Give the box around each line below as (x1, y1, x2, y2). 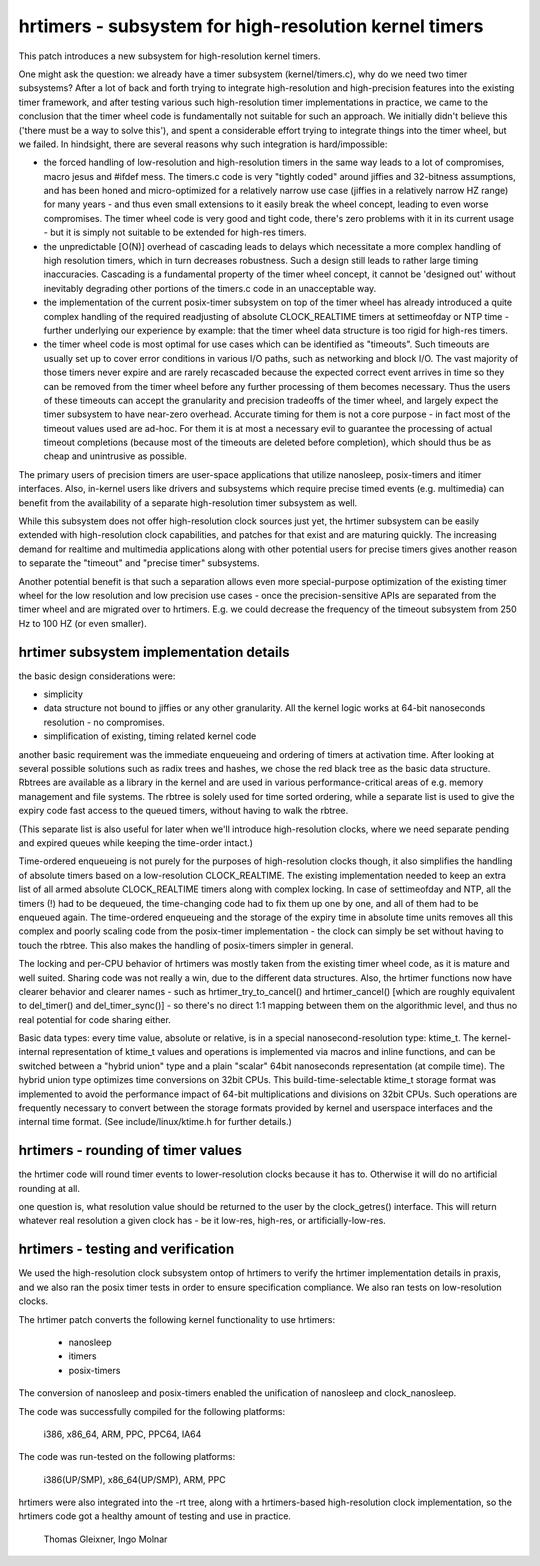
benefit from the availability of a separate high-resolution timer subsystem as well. (18, 496, 358, 509)
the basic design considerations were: (18, 670, 176, 682)
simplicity (43, 688, 84, 700)
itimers (68, 1350, 97, 1362)
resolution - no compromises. (43, 716, 165, 728)
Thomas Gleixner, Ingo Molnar (43, 1533, 168, 1545)
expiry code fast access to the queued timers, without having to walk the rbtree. (18, 805, 349, 817)
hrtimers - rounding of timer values (18, 1142, 242, 1159)
